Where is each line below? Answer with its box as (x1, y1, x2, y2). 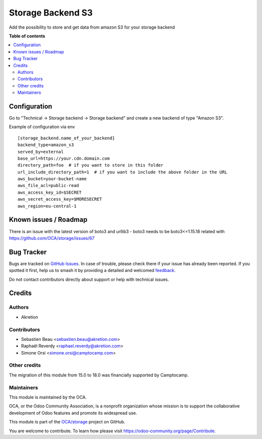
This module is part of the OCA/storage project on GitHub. (9, 419, 126, 425)
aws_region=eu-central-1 (17, 203, 77, 209)
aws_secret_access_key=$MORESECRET (17, 197, 102, 202)
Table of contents (9, 33, 46, 39)
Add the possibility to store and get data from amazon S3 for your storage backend (9, 24, 175, 30)
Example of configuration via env (9, 124, 75, 130)
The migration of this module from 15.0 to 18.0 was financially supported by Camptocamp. (9, 372, 189, 378)
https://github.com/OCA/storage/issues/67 (9, 235, 95, 241)
